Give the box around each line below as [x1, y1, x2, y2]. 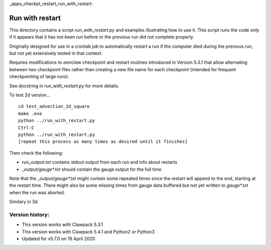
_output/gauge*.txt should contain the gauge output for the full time [22, 166, 162, 172]
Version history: [9, 211, 50, 218]
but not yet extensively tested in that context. [9, 50, 103, 56]
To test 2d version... [9, 92, 51, 98]
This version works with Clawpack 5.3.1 [22, 221, 103, 228]
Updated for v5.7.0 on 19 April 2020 [22, 236, 95, 242]
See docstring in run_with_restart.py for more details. [9, 83, 119, 89]
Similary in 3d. [9, 199, 39, 205]
